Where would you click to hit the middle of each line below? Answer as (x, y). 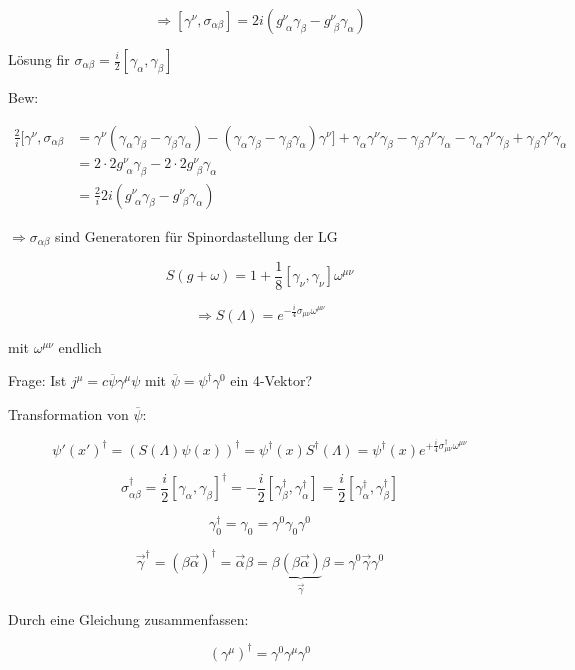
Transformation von (68, 414)
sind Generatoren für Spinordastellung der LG (196, 235)
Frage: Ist (37, 380)
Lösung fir (39, 59)
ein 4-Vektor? (271, 380)
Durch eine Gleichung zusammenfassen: (128, 618)
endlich (80, 346)
